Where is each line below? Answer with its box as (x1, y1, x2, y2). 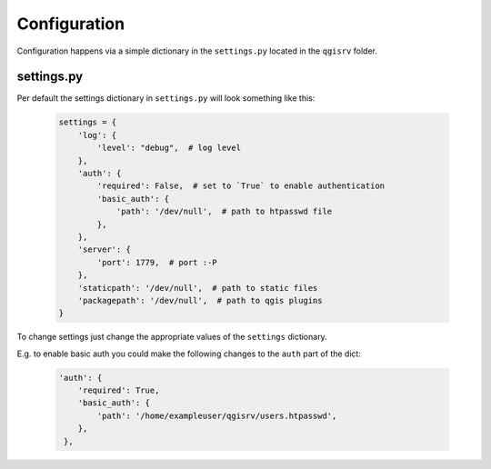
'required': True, (77, 385, 160, 395)
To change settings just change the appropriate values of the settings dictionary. (16, 332, 327, 343)
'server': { (77, 244, 132, 254)
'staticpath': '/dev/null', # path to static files (77, 283, 318, 293)
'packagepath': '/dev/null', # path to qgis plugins (77, 295, 323, 305)
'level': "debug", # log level (96, 143, 241, 154)
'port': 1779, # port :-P (96, 257, 217, 267)
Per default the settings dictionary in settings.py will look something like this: (16, 93, 316, 104)
